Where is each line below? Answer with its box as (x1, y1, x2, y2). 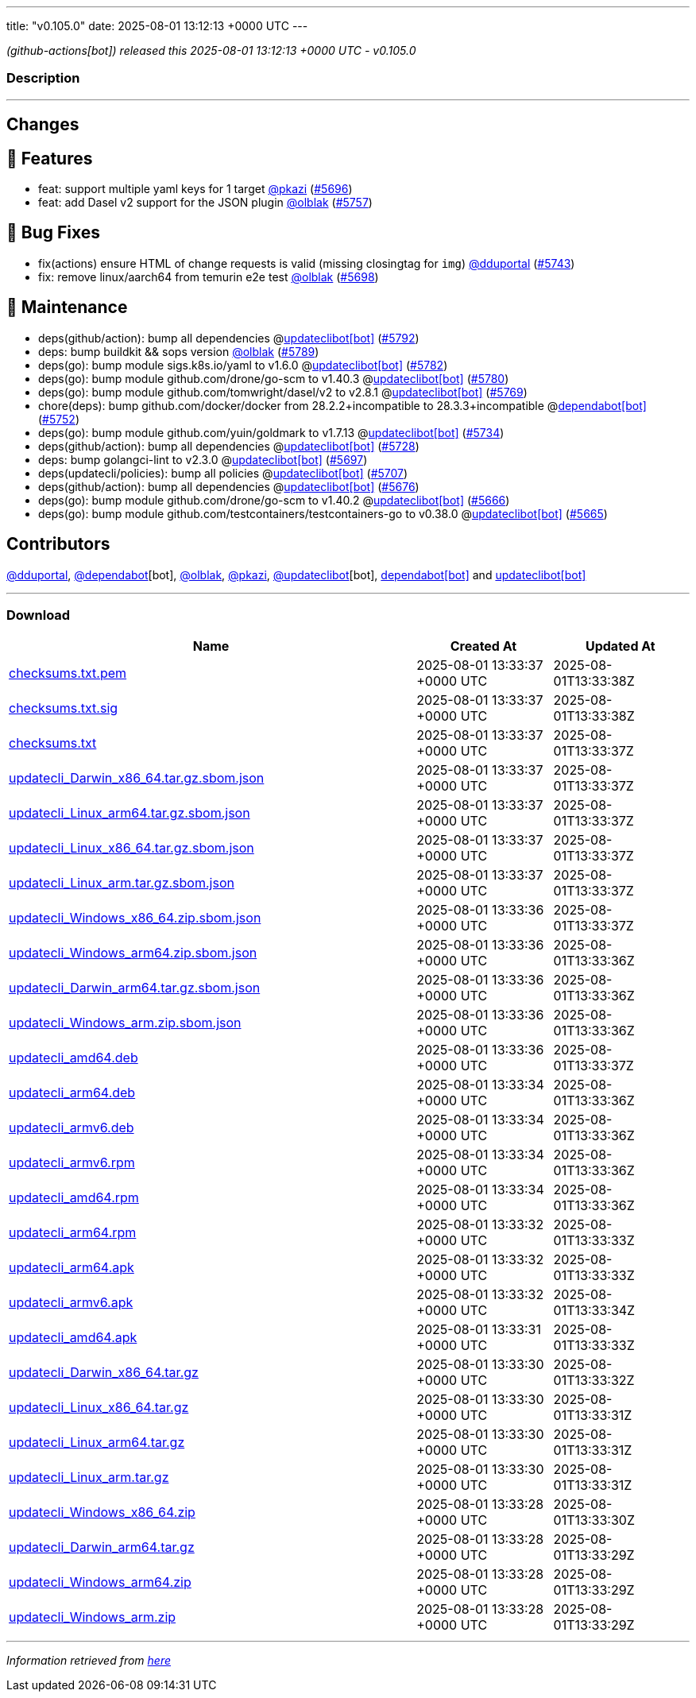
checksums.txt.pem (9, 665, 127, 682)
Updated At (585, 638, 655, 655)
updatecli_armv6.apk (9, 1294, 133, 1311)
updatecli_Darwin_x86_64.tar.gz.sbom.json (9, 770, 265, 787)
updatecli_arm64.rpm (9, 1224, 137, 1241)
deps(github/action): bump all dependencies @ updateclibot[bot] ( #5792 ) (38, 331, 420, 345)
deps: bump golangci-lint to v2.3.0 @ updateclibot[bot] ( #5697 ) (38, 452, 368, 466)
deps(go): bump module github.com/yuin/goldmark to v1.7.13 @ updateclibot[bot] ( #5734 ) (38, 425, 505, 439)
